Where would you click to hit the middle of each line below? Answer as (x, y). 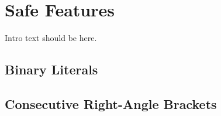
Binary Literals (51, 69)
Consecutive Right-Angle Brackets (111, 103)
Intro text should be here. (51, 38)
